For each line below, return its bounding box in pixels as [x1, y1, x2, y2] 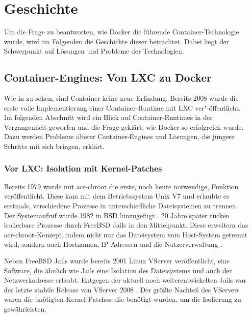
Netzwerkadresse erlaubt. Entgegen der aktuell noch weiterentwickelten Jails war [4, 275, 246, 285]
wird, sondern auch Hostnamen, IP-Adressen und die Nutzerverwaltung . [4, 239, 223, 249]
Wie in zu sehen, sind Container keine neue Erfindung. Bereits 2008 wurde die [4, 93, 239, 103]
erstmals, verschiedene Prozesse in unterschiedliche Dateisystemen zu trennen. [4, 201, 238, 211]
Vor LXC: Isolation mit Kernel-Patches [4, 162, 162, 174]
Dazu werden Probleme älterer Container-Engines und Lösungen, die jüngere [4, 131, 235, 142]
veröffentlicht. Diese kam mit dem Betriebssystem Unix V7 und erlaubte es [4, 191, 229, 201]
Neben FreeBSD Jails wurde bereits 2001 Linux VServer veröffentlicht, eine [4, 256, 230, 266]
